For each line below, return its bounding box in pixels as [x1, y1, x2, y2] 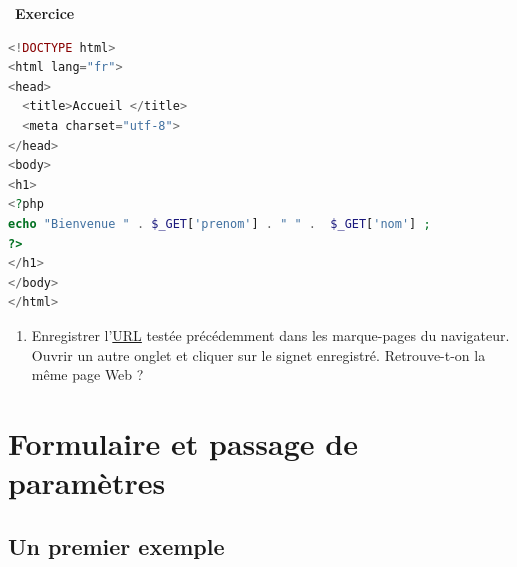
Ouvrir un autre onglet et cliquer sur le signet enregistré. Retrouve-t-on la [31, 344, 486, 365]
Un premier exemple [8, 530, 225, 561]
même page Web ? [31, 364, 144, 385]
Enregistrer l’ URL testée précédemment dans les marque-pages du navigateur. [31, 324, 510, 345]
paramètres [8, 462, 166, 503]
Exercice [15, 3, 75, 23]
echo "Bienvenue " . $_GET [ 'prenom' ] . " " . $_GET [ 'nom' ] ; [8, 216, 431, 231]
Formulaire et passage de [8, 422, 358, 463]
